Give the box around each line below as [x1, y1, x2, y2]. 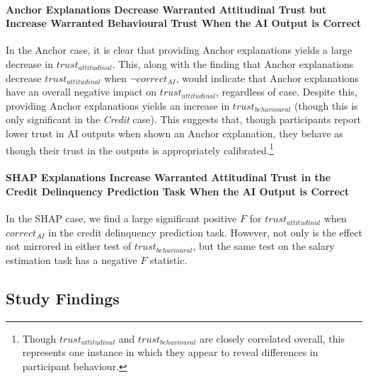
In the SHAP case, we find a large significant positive [6, 211, 237, 226]
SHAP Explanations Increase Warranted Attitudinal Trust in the [6, 170, 331, 185]
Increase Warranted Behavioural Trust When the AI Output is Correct [6, 16, 362, 30]
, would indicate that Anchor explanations [176, 70, 360, 85]
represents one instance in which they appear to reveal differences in [22, 345, 318, 360]
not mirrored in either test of [6, 239, 132, 253]
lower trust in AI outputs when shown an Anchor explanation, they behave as [6, 125, 343, 140]
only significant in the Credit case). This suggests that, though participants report [6, 112, 362, 127]
